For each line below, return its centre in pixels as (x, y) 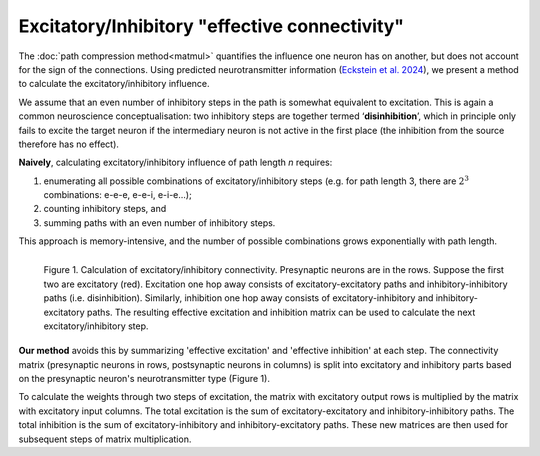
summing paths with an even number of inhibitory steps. (159, 222)
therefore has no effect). (69, 144)
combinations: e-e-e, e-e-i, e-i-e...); (117, 195)
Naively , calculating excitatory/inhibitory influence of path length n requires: (175, 162)
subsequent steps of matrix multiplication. (105, 439)
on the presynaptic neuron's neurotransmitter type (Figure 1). (144, 378)
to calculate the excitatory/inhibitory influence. (114, 84)
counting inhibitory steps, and (105, 209)
